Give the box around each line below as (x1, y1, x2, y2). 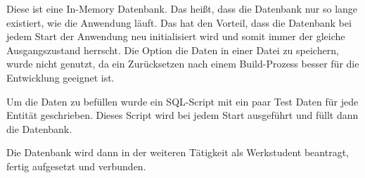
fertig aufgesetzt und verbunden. (6, 158, 146, 173)
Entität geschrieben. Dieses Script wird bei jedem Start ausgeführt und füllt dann (6, 108, 359, 122)
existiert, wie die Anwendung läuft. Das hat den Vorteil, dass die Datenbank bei (6, 15, 352, 30)
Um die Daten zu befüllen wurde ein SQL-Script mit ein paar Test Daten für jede (6, 94, 359, 108)
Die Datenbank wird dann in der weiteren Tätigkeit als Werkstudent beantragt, (6, 145, 349, 160)
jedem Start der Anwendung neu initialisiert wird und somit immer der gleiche (6, 29, 345, 44)
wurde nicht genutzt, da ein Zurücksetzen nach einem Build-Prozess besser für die (6, 56, 359, 71)
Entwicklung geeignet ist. (6, 70, 115, 84)
